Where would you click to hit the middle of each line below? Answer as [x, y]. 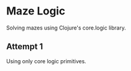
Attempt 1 [25, 47]
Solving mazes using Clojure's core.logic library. [66, 28]
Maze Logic [36, 11]
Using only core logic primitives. [46, 61]
